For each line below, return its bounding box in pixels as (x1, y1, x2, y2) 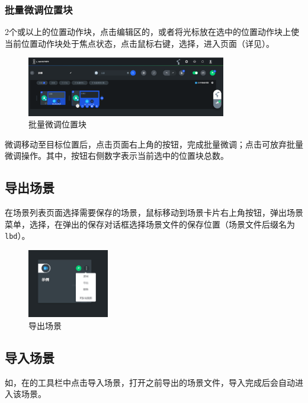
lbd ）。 (5, 229, 30, 242)
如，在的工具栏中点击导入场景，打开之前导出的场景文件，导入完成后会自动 (5, 376, 295, 388)
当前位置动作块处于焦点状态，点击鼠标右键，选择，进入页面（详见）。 (5, 37, 274, 49)
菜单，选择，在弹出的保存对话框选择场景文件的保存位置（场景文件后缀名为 (5, 218, 295, 230)
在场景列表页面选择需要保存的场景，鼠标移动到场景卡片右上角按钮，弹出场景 (5, 206, 303, 219)
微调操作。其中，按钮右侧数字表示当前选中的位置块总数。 (5, 149, 229, 162)
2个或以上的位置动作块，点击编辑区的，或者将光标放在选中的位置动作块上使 (5, 25, 299, 38)
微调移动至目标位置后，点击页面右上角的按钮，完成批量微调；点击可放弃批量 (5, 137, 303, 150)
